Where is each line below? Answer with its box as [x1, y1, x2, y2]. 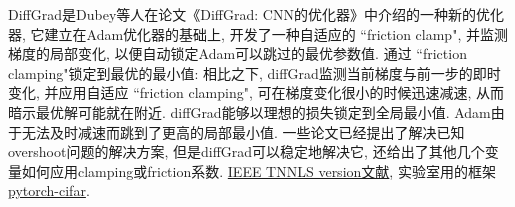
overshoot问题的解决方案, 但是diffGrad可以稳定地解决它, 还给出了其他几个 [8, 141, 485, 162]
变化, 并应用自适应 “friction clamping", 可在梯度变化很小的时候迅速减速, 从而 [8, 82, 505, 103]
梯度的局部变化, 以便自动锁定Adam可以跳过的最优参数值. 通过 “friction [8, 43, 467, 64]
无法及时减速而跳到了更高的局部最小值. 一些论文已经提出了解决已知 [21, 121, 465, 142]
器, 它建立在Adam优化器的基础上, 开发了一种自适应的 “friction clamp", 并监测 [8, 23, 508, 44]
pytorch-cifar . [8, 180, 90, 201]
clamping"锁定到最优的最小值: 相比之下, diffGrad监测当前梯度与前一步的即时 [8, 62, 501, 83]
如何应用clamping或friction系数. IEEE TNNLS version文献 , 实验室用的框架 [21, 160, 496, 181]
